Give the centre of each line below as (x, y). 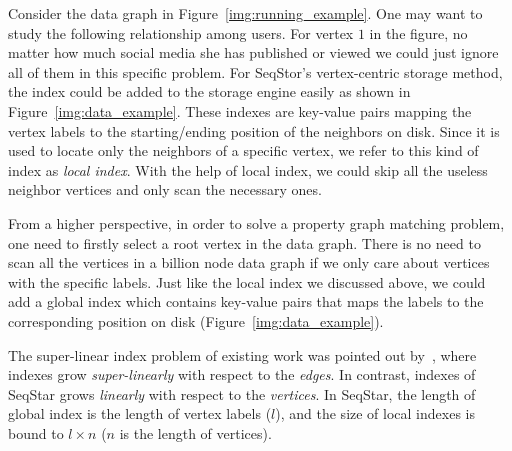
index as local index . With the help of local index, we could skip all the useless (248, 169)
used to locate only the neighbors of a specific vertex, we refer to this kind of (243, 150)
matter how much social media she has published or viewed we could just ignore (253, 52)
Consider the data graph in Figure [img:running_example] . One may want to (245, 13)
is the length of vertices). (195, 432)
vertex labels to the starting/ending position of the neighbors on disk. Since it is (254, 130)
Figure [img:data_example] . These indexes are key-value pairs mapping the (240, 110)
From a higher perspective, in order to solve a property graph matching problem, (256, 222)
